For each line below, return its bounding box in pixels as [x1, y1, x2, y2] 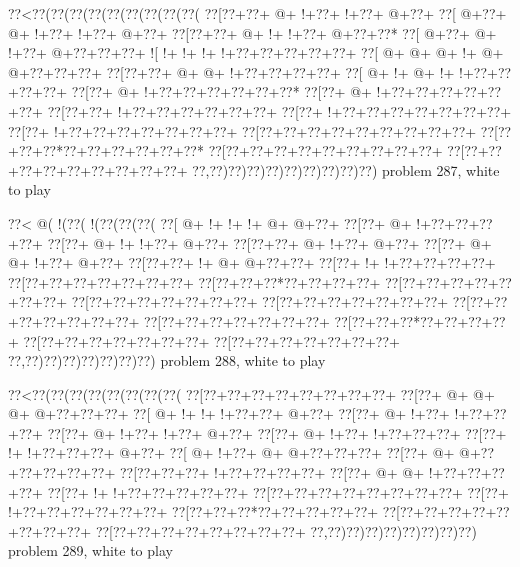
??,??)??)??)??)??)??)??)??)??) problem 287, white [192, 159, 500, 180]
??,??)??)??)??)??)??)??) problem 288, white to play [8, 350, 326, 371]
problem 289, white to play [8, 540, 173, 561]
